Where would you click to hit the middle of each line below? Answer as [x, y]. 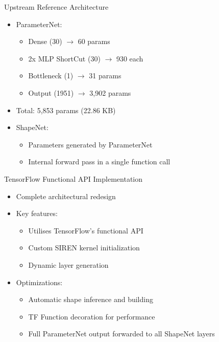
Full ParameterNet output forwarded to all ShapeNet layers [121, 334]
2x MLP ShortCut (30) [64, 58]
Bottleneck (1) [51, 76]
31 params [105, 76]
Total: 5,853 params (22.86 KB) [66, 110]
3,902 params [110, 92]
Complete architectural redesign [66, 196]
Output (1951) [51, 92]
